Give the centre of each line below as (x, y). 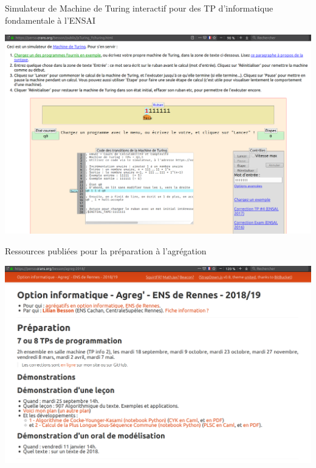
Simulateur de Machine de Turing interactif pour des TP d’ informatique (139, 8)
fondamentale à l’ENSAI (50, 20)
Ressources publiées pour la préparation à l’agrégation (106, 251)
